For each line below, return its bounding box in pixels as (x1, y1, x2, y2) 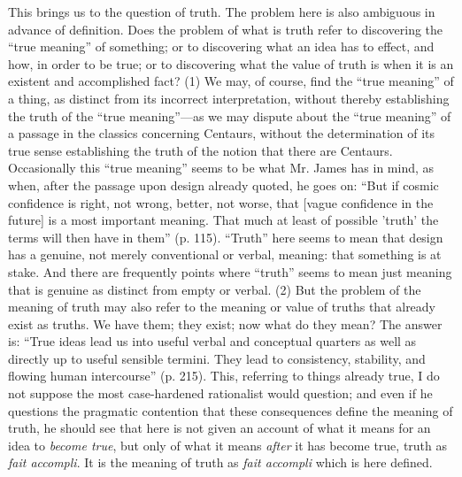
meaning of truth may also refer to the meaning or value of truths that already (8, 297, 436, 316)
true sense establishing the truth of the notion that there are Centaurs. (8, 141, 393, 159)
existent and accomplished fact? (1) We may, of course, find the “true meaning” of (8, 72, 454, 90)
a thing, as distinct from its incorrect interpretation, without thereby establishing (8, 88, 450, 107)
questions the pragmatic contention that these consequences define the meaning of (8, 401, 453, 419)
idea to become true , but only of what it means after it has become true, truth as (8, 435, 448, 454)
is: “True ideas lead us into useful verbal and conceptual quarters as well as (8, 332, 417, 350)
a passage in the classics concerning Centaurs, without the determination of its (8, 124, 435, 142)
